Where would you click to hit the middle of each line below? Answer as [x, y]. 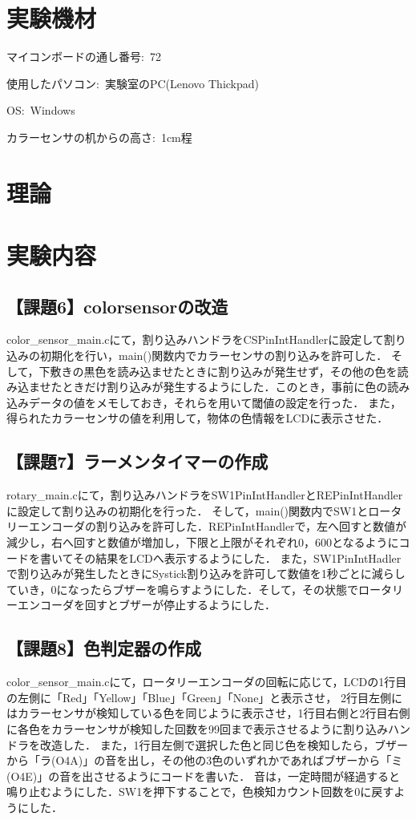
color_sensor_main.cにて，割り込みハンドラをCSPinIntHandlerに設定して [195, 339]
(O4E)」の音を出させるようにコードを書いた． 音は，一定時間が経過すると [203, 776]
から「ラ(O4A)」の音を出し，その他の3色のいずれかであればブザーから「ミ [205, 760]
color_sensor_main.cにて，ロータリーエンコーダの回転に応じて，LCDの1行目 [207, 682]
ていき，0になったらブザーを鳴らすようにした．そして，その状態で [182, 589]
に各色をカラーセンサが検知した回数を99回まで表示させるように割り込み [197, 728]
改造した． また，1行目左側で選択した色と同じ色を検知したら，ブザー [224, 744]
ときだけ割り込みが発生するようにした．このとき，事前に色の [225, 387]
